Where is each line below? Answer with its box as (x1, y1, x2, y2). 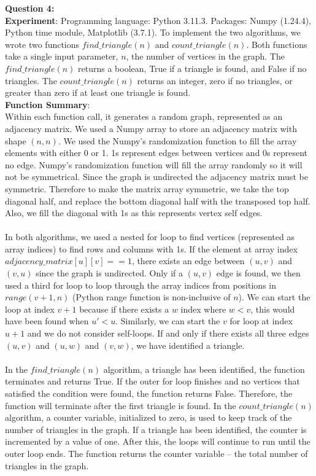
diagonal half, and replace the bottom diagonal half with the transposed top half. (5, 194, 310, 207)
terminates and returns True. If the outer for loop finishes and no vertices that (5, 375, 300, 388)
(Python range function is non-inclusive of (72, 291, 231, 303)
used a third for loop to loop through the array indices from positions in (5, 278, 276, 291)
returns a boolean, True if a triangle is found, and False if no (78, 61, 307, 74)
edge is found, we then (216, 267, 301, 279)
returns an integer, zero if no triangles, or (137, 74, 293, 87)
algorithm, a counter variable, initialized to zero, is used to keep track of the (5, 411, 292, 424)
